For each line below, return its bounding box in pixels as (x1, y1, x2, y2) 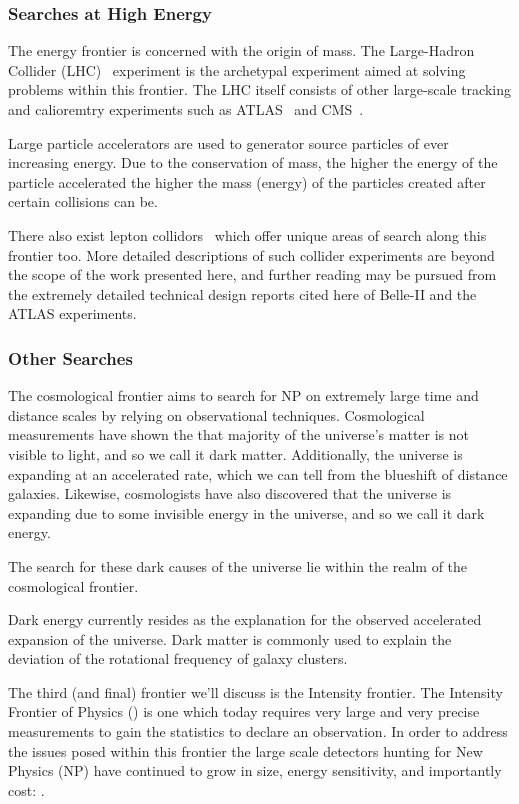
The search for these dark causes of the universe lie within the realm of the (8, 555, 468, 576)
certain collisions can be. (8, 191, 158, 212)
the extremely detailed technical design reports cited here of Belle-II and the (8, 283, 477, 304)
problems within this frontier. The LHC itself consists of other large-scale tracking (8, 79, 512, 100)
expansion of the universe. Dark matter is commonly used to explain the (8, 628, 452, 649)
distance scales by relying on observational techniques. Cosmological (8, 404, 425, 425)
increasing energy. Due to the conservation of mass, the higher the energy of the (8, 152, 498, 173)
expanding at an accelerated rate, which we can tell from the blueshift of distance (8, 463, 508, 484)
